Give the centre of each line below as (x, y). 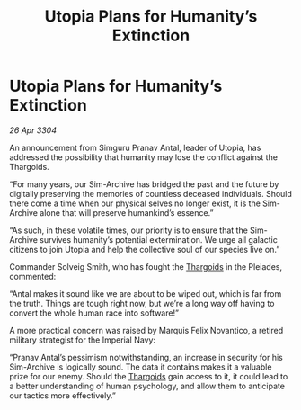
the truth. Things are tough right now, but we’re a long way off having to (142, 303)
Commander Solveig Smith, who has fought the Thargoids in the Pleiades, (146, 266)
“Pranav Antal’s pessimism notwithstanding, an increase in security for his (146, 357)
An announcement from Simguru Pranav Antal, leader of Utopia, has (135, 147)
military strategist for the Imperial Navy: (82, 340)
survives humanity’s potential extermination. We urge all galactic (159, 239)
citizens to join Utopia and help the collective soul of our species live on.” (145, 249)
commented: (33, 276)
